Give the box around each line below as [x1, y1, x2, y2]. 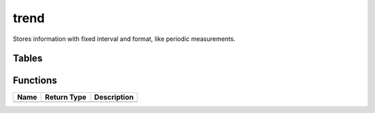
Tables [12, 53, 43, 64]
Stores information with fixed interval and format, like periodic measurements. [12, 35, 236, 43]
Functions [12, 75, 58, 87]
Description [94, 92, 134, 102]
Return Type [44, 92, 87, 102]
